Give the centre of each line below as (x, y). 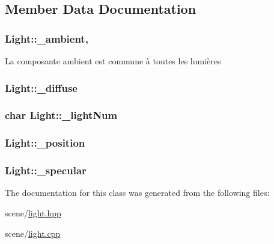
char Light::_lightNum (61, 115)
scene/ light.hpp (33, 212)
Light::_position (45, 143)
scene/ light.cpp (33, 233)
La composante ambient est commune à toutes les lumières (113, 61)
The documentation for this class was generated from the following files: (137, 193)
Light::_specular (46, 170)
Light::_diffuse (41, 87)
